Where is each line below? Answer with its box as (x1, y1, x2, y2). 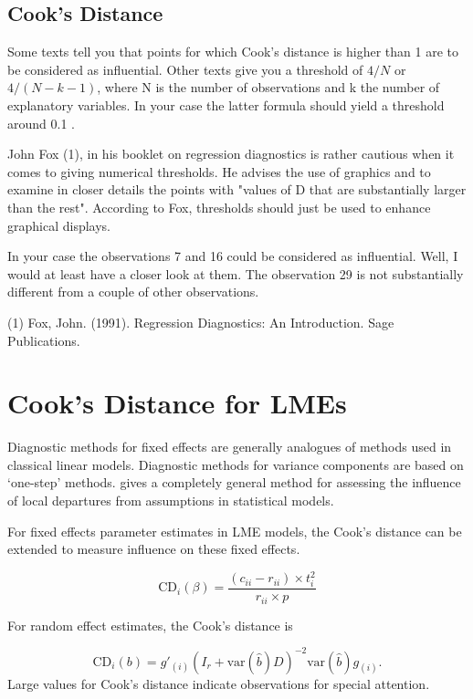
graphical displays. (7, 215, 110, 235)
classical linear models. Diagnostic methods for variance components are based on (7, 454, 464, 474)
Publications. (7, 330, 80, 349)
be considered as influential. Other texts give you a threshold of (7, 59, 363, 78)
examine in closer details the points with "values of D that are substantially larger (7, 180, 467, 199)
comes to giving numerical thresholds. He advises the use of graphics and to (7, 162, 431, 181)
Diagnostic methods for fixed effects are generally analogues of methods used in (7, 437, 452, 456)
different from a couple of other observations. (7, 282, 259, 301)
